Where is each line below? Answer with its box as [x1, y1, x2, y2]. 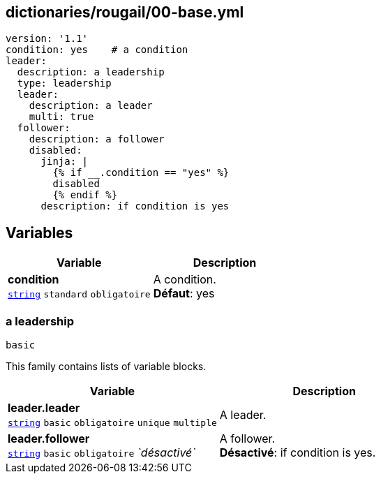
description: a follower [29, 133, 165, 145]
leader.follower [8, 432, 90, 446]
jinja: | [40, 156, 89, 168]
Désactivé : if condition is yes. [219, 445, 376, 460]
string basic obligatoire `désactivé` [8, 445, 196, 460]
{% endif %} [52, 189, 118, 201]
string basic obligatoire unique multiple [8, 418, 217, 429]
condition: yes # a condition [6, 44, 188, 56]
